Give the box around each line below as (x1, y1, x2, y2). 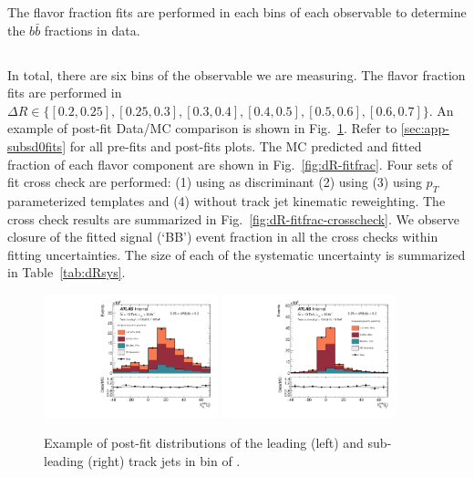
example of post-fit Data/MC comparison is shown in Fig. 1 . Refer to (7, 119, 397, 138)
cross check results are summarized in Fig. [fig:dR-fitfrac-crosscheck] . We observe (7, 209, 459, 228)
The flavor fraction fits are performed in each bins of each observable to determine (7, 3, 467, 21)
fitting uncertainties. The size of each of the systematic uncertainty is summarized (7, 244, 466, 264)
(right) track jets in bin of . (88, 451, 241, 470)
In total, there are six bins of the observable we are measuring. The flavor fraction (7, 65, 466, 84)
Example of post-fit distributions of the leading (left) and (44, 433, 364, 452)
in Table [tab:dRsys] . (7, 263, 126, 282)
